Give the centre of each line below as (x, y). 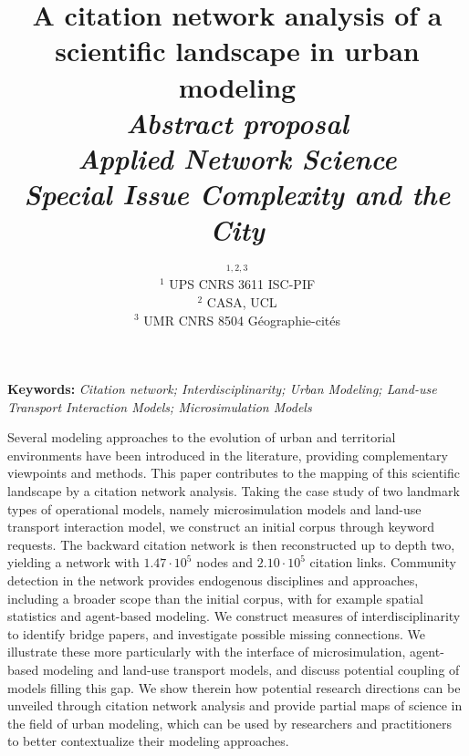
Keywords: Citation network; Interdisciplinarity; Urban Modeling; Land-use (222, 389)
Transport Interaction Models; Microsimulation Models (160, 406)
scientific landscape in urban (237, 51)
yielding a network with (73, 562)
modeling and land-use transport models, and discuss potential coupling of (251, 670)
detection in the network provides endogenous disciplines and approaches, (213, 580)
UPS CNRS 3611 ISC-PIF (242, 284)
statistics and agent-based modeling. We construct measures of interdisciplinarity (234, 616)
